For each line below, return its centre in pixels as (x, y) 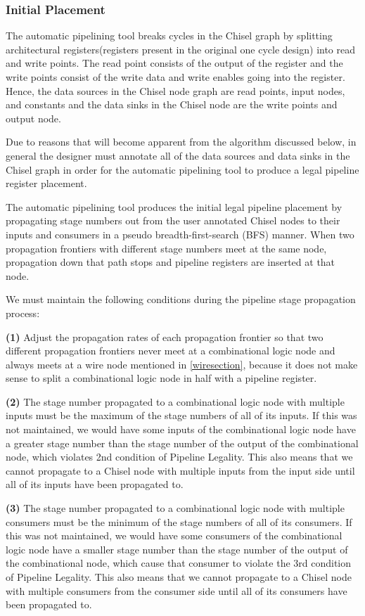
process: (23, 313)
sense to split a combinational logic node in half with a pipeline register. (161, 378)
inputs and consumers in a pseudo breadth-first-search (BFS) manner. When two (180, 234)
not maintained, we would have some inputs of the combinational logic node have (181, 429)
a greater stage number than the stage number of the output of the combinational (182, 443)
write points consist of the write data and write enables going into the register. (175, 77)
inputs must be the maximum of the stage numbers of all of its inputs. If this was (181, 415)
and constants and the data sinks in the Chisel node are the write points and (172, 104)
